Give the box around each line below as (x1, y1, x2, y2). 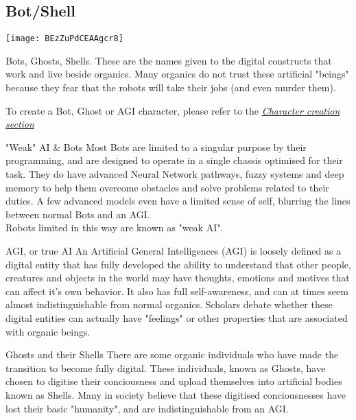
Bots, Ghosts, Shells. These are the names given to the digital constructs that (5, 53, 332, 67)
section (5, 117, 34, 131)
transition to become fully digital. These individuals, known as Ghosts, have (5, 360, 326, 375)
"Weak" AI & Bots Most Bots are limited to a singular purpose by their (5, 139, 307, 154)
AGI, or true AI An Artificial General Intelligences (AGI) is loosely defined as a (5, 243, 342, 257)
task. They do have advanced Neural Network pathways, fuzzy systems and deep (5, 167, 344, 181)
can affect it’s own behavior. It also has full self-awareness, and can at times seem (5, 283, 348, 298)
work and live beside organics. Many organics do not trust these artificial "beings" (5, 67, 349, 81)
